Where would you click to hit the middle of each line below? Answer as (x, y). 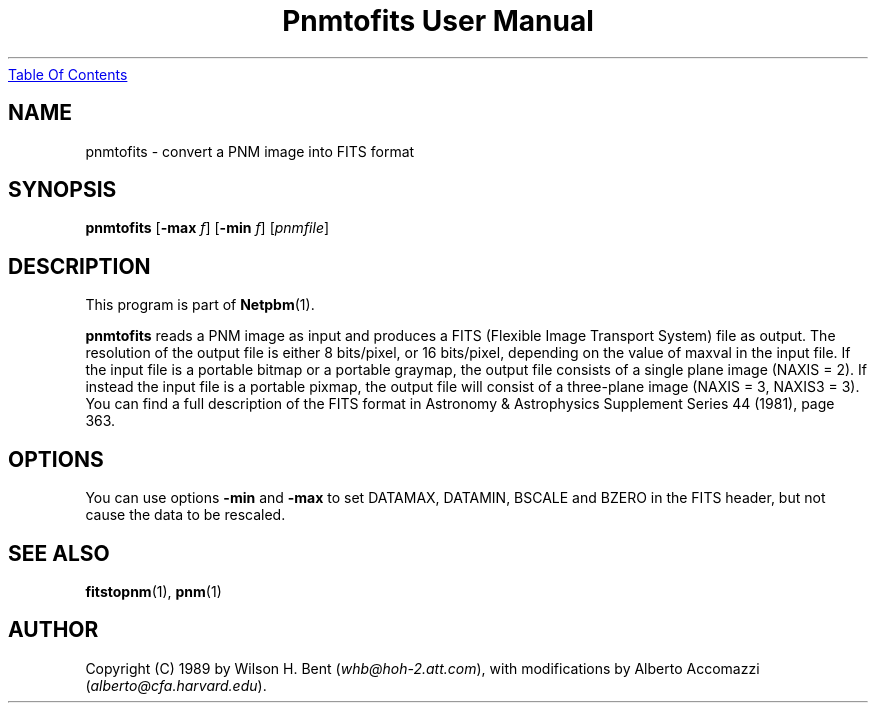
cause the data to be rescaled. (185, 515)
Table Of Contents (68, 74)
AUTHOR (53, 630)
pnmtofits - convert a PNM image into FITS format (250, 151)
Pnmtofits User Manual (438, 21)
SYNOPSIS (62, 190)
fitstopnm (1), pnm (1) (153, 591)
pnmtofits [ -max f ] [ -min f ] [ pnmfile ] (207, 228)
